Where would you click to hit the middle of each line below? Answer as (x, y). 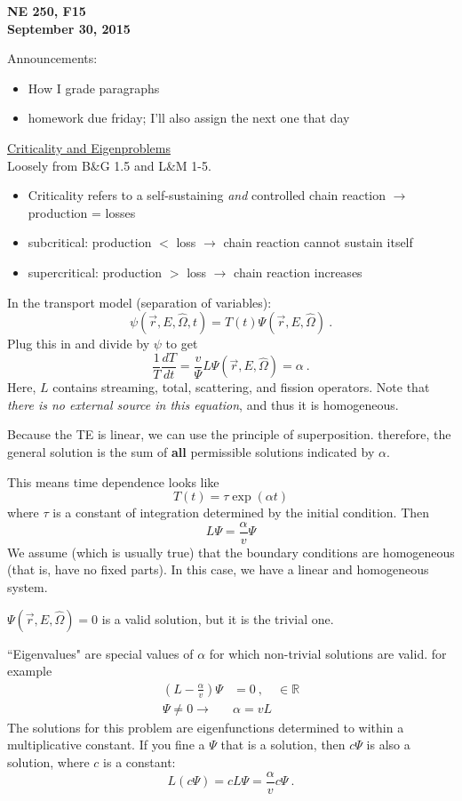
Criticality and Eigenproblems (89, 147)
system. (28, 587)
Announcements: (52, 58)
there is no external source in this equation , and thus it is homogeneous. (203, 404)
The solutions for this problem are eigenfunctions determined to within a (206, 727)
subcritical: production (90, 242)
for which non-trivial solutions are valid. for (328, 653)
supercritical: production (95, 272)
